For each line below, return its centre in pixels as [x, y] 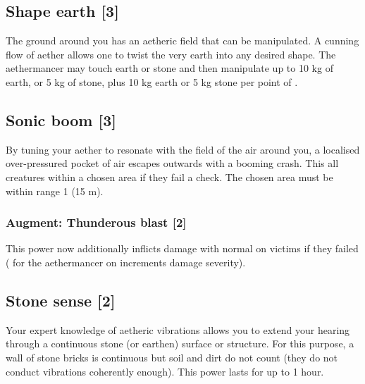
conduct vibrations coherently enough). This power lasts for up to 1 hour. [165, 371]
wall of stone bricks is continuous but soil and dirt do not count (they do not [172, 357]
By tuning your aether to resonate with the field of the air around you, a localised [183, 149]
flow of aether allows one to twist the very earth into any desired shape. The [171, 54]
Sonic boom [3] [61, 119]
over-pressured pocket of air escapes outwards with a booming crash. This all [172, 163]
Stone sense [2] [61, 300]
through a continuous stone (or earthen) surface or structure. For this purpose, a [180, 343]
